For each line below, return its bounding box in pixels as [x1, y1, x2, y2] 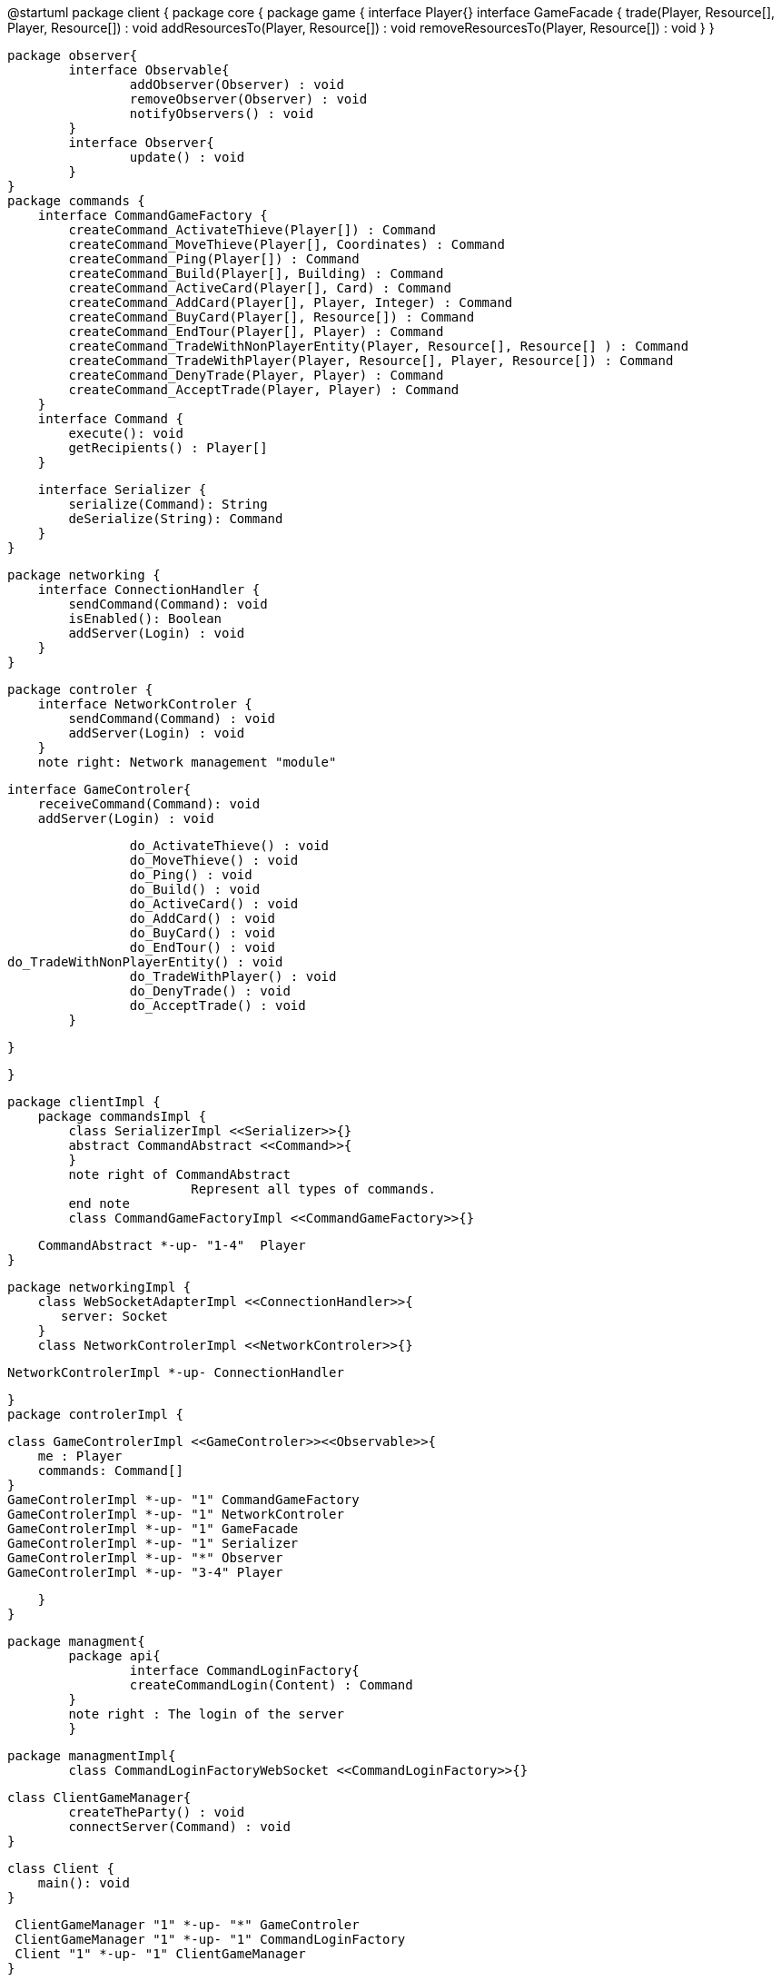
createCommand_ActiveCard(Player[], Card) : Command [68, 281, 451, 295]
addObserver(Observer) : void [129, 77, 344, 92]
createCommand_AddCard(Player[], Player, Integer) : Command [68, 295, 513, 310]
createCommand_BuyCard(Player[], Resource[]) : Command [68, 310, 475, 324]
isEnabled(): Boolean [68, 611, 222, 626]
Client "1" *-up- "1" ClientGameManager [15, 1946, 306, 1961]
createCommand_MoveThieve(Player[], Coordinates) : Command [68, 237, 505, 252]
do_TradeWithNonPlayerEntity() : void [7, 955, 283, 969]
